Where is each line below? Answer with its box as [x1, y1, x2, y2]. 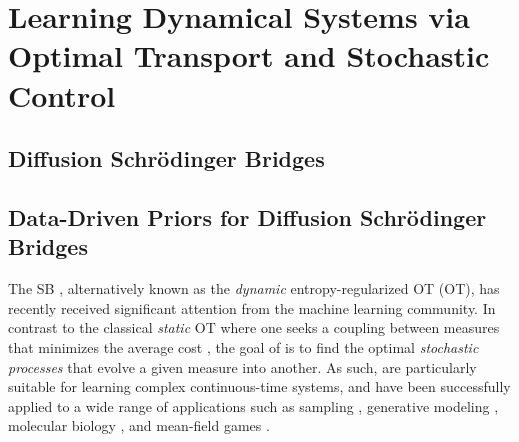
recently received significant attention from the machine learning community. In [8, 297, 496, 318]
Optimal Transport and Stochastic [8, 35, 490, 76]
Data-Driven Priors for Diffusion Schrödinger [8, 201, 487, 232]
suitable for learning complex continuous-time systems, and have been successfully [8, 376, 511, 397]
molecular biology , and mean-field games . [8, 415, 270, 436]
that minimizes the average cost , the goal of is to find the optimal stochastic [8, 336, 479, 357]
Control [8, 74, 116, 115]
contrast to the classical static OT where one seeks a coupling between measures [8, 317, 500, 338]
